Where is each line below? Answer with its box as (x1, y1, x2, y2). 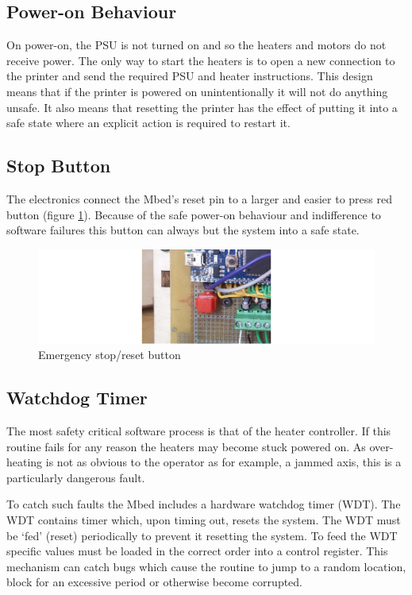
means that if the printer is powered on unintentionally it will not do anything (6, 83, 388, 99)
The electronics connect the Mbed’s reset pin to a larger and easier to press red (6, 190, 393, 207)
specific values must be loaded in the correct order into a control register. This (6, 543, 388, 559)
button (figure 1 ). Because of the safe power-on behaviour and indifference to (6, 206, 381, 222)
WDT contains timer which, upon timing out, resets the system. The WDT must (6, 512, 401, 527)
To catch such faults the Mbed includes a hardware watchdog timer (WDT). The (6, 496, 401, 512)
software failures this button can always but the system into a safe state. (6, 222, 360, 238)
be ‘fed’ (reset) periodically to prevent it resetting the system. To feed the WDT (6, 527, 398, 543)
